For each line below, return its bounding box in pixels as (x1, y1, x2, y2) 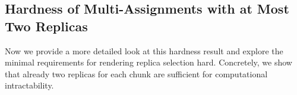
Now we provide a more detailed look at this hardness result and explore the (5, 44, 283, 57)
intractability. (5, 79, 54, 91)
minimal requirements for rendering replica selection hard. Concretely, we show (5, 56, 292, 68)
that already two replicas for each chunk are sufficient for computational (5, 67, 268, 80)
